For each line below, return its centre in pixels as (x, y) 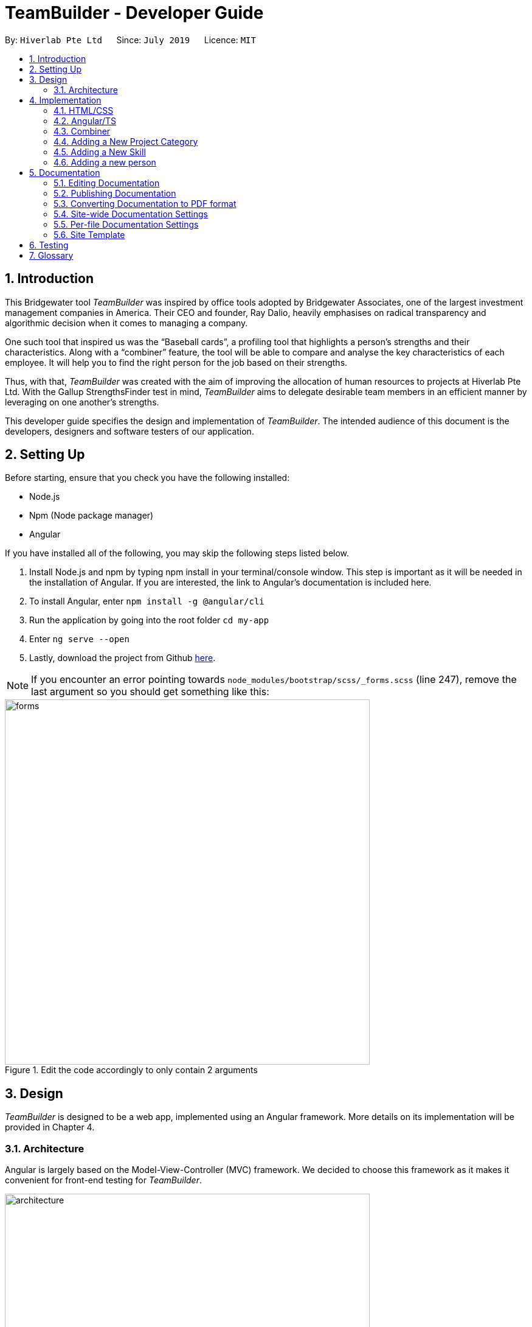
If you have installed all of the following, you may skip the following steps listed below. (177, 553)
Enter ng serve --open (79, 639)
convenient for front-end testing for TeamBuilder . (103, 1180)
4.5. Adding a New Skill (100, 152)
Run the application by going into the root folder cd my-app (149, 620)
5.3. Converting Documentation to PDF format (145, 203)
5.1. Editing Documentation (107, 183)
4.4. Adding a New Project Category (126, 141)
